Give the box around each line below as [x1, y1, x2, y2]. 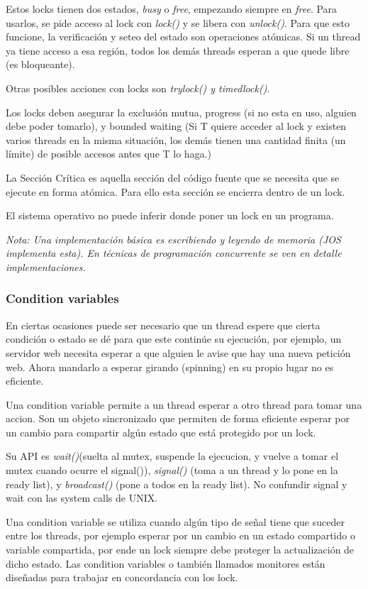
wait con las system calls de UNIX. [6, 490, 158, 505]
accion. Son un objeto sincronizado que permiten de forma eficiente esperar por [6, 411, 350, 426]
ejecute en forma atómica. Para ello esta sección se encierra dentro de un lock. [6, 184, 345, 199]
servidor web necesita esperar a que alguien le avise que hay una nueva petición [6, 345, 351, 360]
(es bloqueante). [6, 57, 75, 72]
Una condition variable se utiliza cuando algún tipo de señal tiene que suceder [6, 514, 345, 529]
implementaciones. [6, 259, 86, 274]
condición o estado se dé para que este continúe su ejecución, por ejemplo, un [6, 331, 342, 346]
